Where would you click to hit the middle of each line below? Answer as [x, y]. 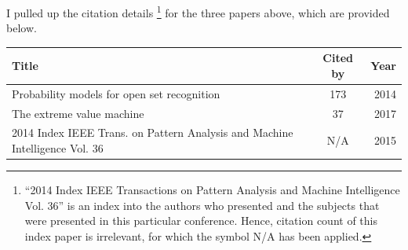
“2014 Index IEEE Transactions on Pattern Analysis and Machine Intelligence [212, 190]
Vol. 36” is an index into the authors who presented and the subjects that [202, 205]
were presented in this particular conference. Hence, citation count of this [201, 221]
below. [22, 28]
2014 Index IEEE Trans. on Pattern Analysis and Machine [153, 132]
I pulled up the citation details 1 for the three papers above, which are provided [198, 11]
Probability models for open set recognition [116, 93]
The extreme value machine [78, 113]
